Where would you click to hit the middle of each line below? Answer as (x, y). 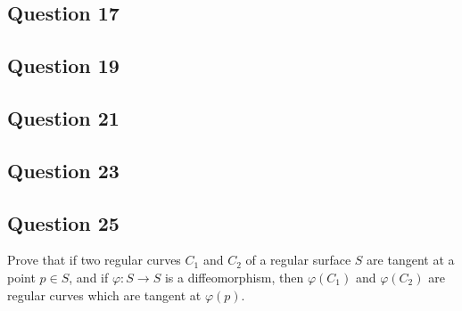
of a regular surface (298, 260)
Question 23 (63, 170)
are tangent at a (411, 260)
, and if (89, 277)
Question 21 (63, 117)
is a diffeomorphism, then (234, 277)
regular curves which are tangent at (104, 295)
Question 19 (63, 65)
